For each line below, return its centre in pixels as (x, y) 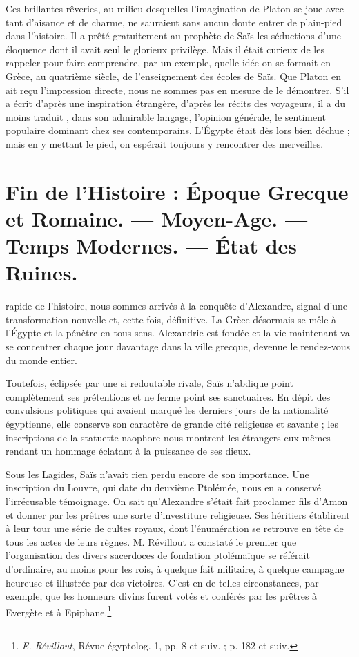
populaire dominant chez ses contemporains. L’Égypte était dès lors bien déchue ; (178, 130)
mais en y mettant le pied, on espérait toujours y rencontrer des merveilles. (165, 143)
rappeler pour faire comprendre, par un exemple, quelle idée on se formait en (168, 63)
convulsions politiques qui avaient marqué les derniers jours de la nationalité (167, 410)
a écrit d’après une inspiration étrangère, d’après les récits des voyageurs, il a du (175, 103)
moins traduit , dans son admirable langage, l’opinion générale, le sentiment (166, 116)
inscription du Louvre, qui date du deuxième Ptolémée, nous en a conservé (163, 487)
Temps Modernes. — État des (151, 246)
